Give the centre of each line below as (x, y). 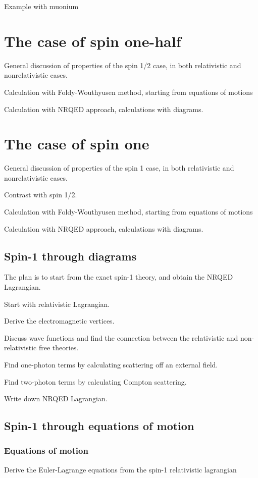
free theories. (59, 348)
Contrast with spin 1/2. (41, 195)
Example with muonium (41, 6)
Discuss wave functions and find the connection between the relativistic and (121, 337)
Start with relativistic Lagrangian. (57, 304)
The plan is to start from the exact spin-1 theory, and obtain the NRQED (119, 277)
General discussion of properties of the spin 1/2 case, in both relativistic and (123, 65)
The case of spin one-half (93, 41)
